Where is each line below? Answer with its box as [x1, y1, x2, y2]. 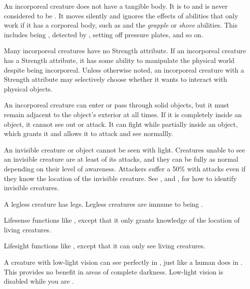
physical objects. [4, 83, 53, 93]
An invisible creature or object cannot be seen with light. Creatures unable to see [4, 144, 245, 154]
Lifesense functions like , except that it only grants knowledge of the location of [4, 215, 240, 225]
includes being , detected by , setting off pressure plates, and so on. [4, 29, 203, 39]
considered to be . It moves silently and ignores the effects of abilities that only [4, 10, 238, 20]
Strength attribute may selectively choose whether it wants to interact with [4, 74, 227, 84]
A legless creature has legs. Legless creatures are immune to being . [4, 198, 203, 209]
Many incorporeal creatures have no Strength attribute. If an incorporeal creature [4, 46, 246, 56]
